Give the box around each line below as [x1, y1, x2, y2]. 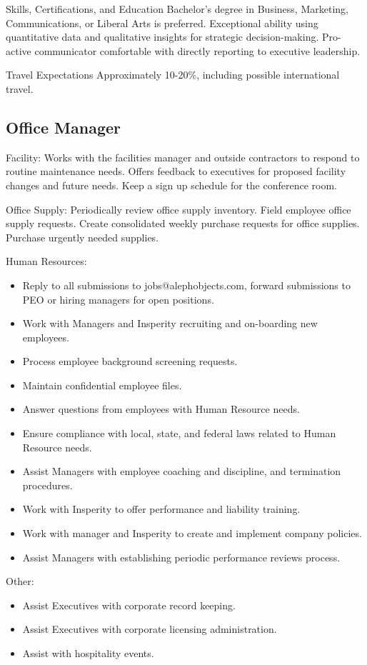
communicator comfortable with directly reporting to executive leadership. [34, 43, 361, 58]
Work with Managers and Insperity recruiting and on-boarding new [22, 316, 318, 331]
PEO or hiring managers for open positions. [22, 291, 214, 306]
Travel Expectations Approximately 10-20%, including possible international [6, 67, 340, 82]
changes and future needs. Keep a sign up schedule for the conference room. [6, 177, 338, 192]
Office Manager [6, 116, 121, 138]
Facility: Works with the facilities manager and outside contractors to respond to [6, 149, 360, 164]
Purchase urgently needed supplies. [6, 229, 159, 244]
